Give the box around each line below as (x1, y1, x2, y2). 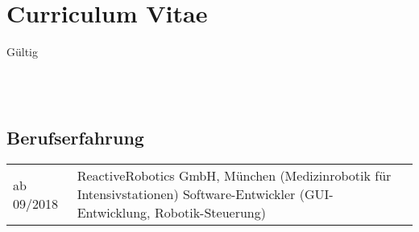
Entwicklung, (77, 203, 151, 222)
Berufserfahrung (6, 125, 144, 150)
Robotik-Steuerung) (154, 203, 266, 222)
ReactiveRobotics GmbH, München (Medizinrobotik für (77, 166, 392, 185)
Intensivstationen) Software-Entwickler (77, 185, 296, 204)
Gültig (6, 43, 39, 60)
